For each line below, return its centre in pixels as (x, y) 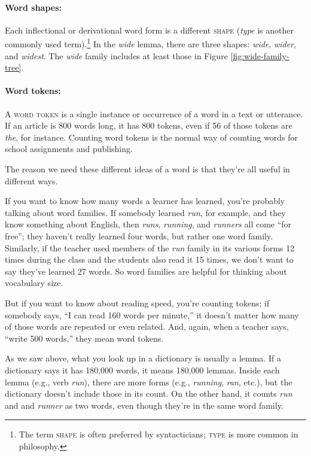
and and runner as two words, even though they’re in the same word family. (144, 405)
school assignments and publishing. (69, 149)
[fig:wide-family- (260, 55)
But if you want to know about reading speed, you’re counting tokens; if (137, 303)
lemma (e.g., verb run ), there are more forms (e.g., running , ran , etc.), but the (149, 381)
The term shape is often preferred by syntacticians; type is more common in (158, 434)
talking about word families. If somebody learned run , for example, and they (145, 212)
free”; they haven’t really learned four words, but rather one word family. (139, 235)
